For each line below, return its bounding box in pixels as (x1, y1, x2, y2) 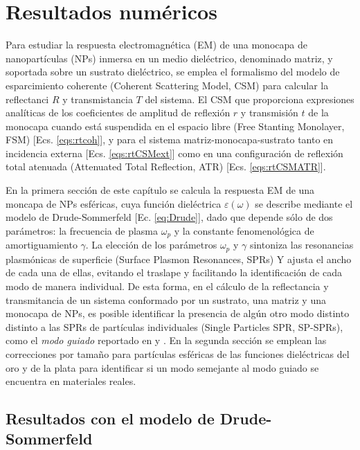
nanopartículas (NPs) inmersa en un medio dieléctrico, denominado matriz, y (6, 51, 333, 65)
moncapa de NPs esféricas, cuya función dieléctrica (6, 196, 222, 210)
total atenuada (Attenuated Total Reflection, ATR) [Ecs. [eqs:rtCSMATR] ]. (6, 159, 326, 174)
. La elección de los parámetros (85, 237, 217, 252)
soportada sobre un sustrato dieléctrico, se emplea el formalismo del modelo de (6, 64, 340, 79)
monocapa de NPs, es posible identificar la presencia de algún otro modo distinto (6, 306, 350, 321)
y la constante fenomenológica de (174, 223, 314, 237)
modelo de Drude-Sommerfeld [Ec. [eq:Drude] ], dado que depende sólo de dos (6, 210, 333, 224)
